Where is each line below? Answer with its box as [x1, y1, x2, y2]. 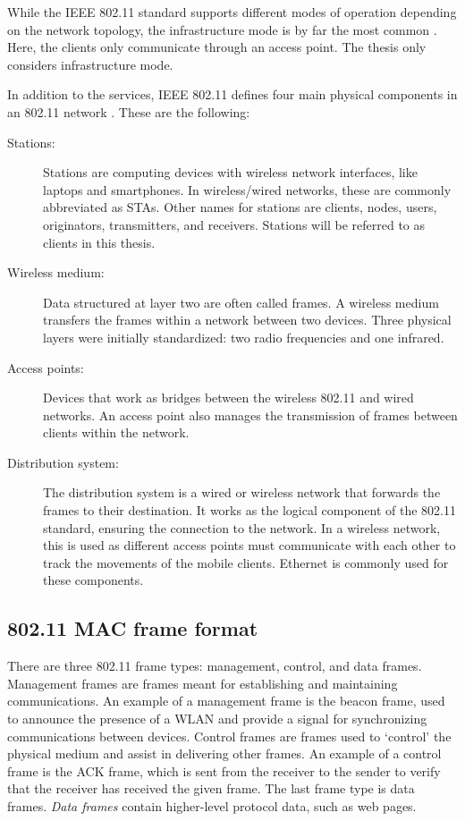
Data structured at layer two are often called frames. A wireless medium [43, 292, 439, 311]
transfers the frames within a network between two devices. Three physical [43, 310, 452, 329]
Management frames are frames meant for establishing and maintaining [7, 673, 398, 692]
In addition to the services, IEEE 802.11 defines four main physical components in [7, 85, 458, 104]
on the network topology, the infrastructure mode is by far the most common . [7, 20, 437, 38]
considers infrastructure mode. [7, 55, 173, 73]
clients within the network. [43, 423, 190, 442]
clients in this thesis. [43, 233, 156, 251]
